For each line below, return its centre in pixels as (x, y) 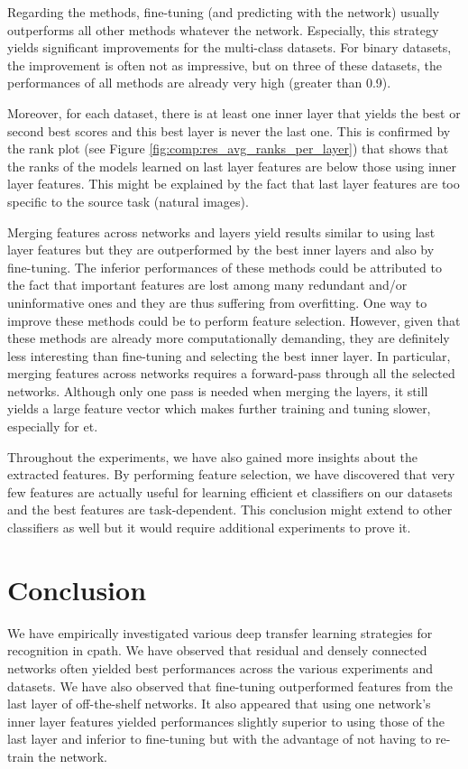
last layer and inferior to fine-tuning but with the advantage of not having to (220, 739)
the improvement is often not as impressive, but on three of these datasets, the (225, 65)
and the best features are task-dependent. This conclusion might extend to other (230, 510)
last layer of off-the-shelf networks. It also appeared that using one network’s (219, 704)
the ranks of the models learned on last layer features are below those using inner (232, 166)
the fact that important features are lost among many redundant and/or (207, 285)
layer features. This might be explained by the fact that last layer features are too (234, 184)
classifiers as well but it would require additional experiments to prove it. (209, 528)
